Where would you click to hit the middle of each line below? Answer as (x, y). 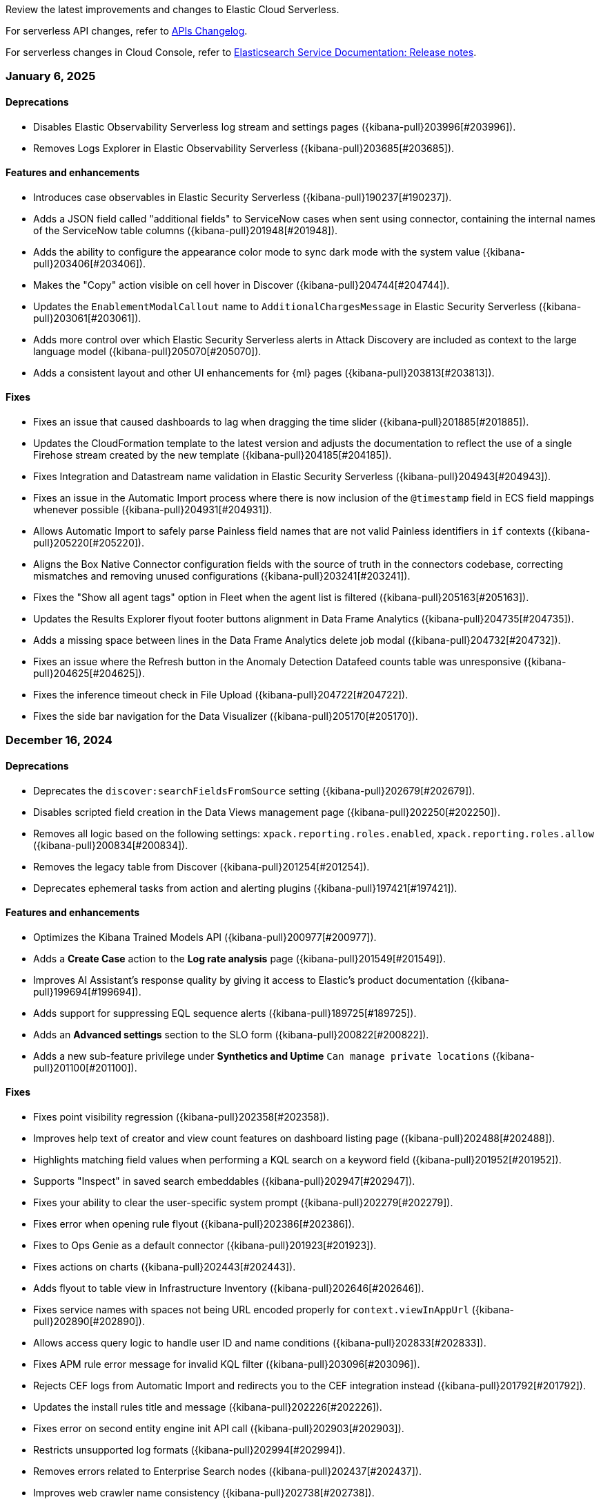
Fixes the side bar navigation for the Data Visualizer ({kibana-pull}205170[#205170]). (226, 716)
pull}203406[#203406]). (89, 263)
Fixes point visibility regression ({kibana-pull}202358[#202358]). (181, 1117)
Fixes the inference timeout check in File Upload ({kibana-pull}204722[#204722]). (221, 695)
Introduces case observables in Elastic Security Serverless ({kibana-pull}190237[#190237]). (243, 197)
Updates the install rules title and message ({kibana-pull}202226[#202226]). (208, 1407)
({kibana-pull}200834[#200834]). (111, 845)
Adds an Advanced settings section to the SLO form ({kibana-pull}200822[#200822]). (231, 1034)
